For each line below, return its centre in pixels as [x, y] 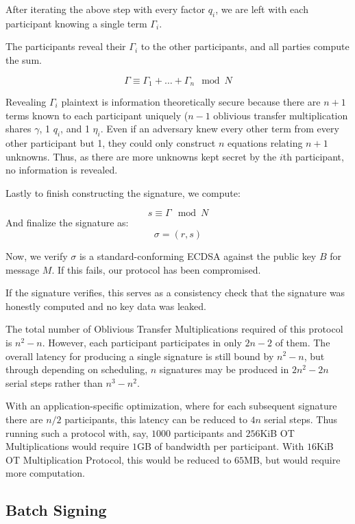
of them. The [303, 342]
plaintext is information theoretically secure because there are [191, 102]
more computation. [45, 473]
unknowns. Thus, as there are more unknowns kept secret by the [141, 156]
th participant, [313, 156]
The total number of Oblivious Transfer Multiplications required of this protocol [174, 329]
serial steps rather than [54, 382]
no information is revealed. [62, 170]
